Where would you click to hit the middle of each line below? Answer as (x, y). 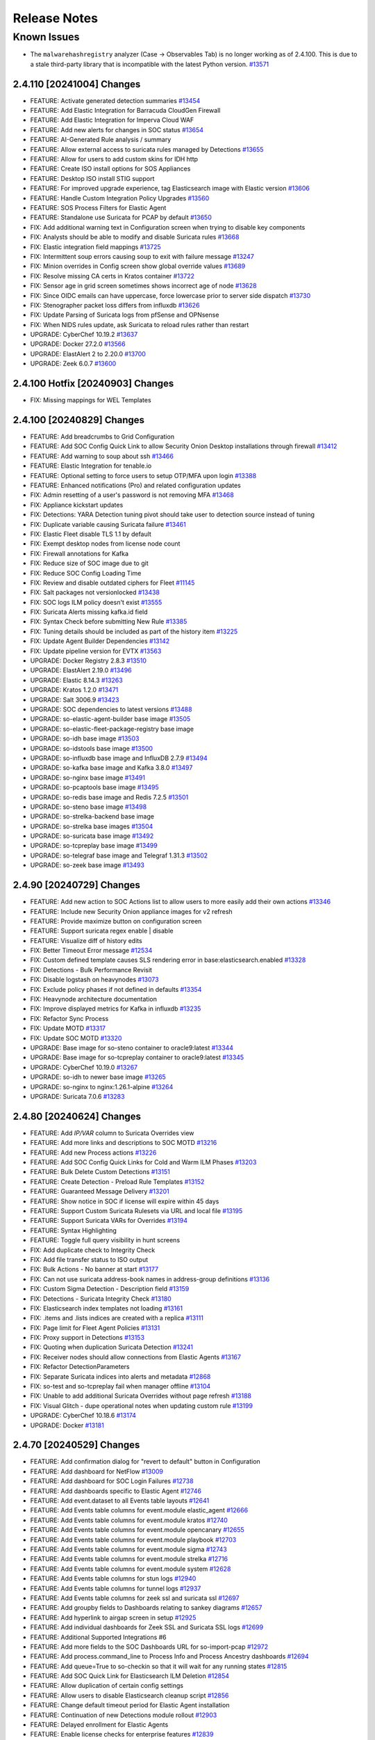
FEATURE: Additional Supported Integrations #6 (98, 1637)
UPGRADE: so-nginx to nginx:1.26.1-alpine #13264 (102, 1086)
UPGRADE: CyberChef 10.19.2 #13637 (84, 335)
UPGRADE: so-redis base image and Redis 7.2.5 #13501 (109, 797)
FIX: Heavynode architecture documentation (94, 999)
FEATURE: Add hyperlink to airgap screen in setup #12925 (113, 1618)
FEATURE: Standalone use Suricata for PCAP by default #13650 (121, 217)
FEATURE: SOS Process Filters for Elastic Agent (98, 207)
